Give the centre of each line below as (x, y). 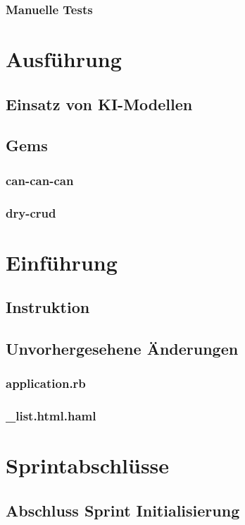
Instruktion (48, 307)
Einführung (62, 262)
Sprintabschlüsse (88, 465)
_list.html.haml (51, 416)
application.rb (46, 383)
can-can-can (40, 180)
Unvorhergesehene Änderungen (122, 349)
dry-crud (31, 212)
